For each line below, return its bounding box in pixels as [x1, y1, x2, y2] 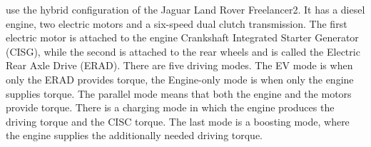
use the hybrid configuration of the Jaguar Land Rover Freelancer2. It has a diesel [6, 2, 365, 16]
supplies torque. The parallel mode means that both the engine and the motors [6, 86, 352, 101]
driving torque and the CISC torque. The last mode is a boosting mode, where [6, 113, 350, 128]
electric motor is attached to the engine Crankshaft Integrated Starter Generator [6, 30, 359, 45]
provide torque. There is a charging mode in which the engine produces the [6, 100, 335, 115]
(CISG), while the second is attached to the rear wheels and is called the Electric [6, 44, 360, 59]
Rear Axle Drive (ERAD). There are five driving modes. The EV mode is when [6, 58, 353, 73]
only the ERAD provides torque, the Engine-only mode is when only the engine [6, 71, 354, 86]
